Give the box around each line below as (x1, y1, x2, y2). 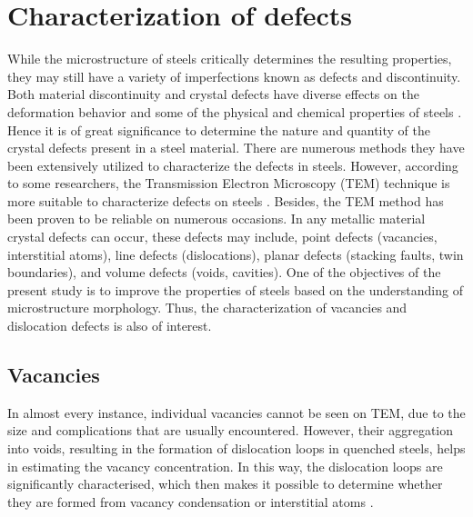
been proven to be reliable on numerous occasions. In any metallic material (7, 209, 426, 228)
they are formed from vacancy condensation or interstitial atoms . (7, 492, 374, 511)
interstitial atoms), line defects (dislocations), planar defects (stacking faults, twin (7, 244, 464, 263)
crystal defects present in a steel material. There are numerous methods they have (7, 138, 465, 157)
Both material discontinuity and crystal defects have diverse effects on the (7, 85, 419, 104)
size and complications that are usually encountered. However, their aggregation (7, 421, 454, 440)
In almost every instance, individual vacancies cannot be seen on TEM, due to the (7, 403, 466, 422)
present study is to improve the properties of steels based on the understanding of (7, 280, 463, 299)
